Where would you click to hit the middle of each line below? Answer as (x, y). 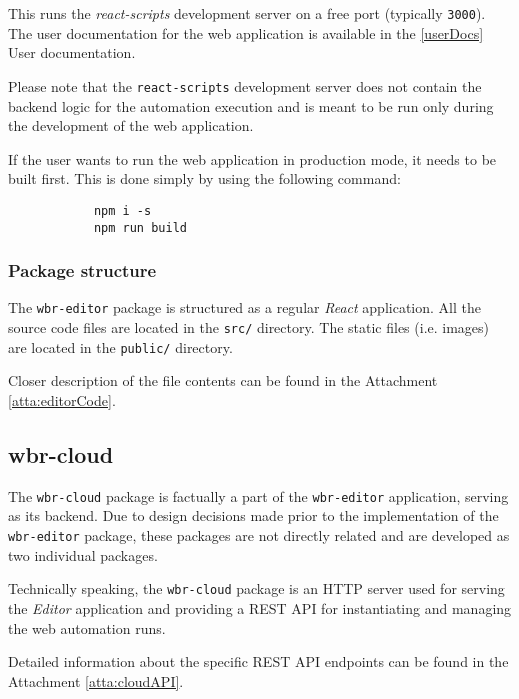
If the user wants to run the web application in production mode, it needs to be (252, 158)
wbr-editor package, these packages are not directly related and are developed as (259, 535)
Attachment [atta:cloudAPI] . (96, 680)
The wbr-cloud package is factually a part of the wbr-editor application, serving (258, 495)
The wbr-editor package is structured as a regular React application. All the (244, 307)
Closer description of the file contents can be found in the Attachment (223, 380)
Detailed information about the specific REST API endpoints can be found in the (258, 661)
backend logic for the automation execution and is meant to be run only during (251, 105)
